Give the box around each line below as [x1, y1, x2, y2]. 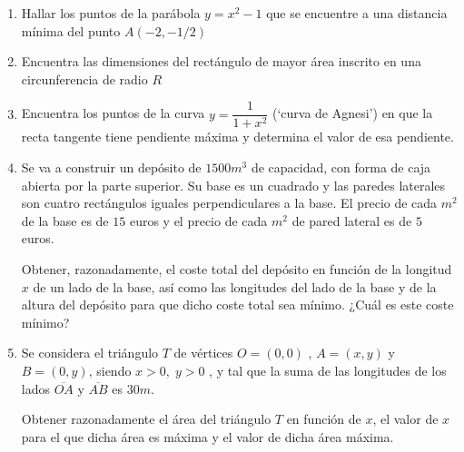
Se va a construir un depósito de [21, 158, 202, 177]
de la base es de [21, 211, 109, 230]
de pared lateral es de [291, 211, 412, 230]
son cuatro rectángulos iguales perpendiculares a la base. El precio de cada [21, 193, 438, 212]
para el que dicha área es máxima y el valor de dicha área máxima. [21, 427, 394, 446]
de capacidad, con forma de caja [251, 158, 431, 177]
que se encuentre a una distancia [266, 4, 448, 22]
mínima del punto [21, 21, 121, 40]
